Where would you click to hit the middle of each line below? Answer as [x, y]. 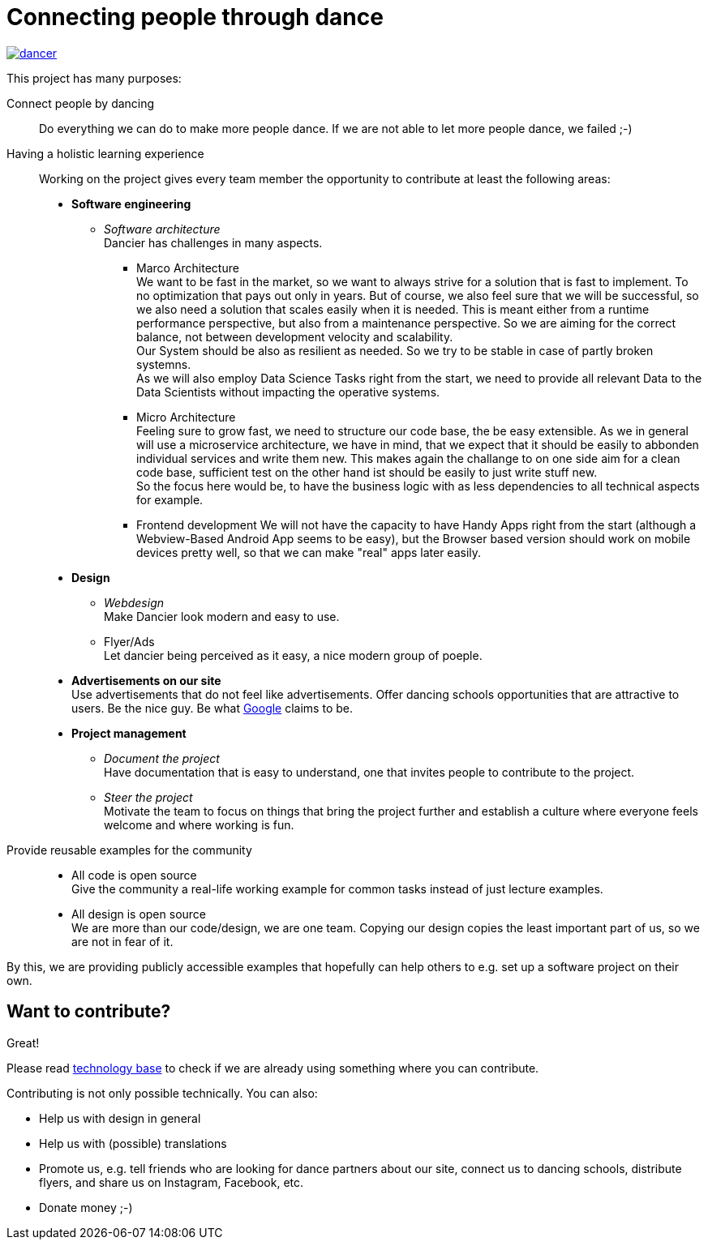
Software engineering [131, 203]
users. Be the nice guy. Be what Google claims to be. [212, 708]
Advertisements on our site [146, 680]
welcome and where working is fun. [199, 824]
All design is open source [139, 914]
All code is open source [134, 875]
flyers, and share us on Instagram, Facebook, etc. [172, 1182]
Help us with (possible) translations [133, 1143]
